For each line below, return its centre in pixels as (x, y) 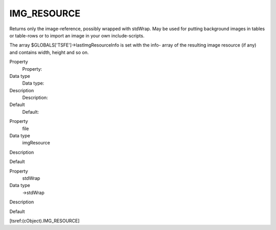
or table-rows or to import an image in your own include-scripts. (77, 35)
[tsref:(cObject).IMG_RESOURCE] (44, 221)
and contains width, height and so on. (49, 52)
